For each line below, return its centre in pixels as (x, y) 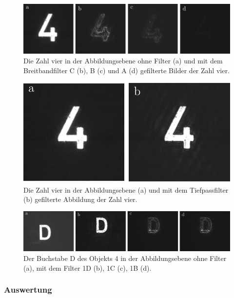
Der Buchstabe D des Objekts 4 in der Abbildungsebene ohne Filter (125, 258)
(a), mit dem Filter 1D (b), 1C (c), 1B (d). (88, 268)
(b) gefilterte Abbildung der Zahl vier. (80, 199)
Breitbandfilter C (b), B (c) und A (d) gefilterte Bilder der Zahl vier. (127, 70)
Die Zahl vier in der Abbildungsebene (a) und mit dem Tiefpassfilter (126, 189)
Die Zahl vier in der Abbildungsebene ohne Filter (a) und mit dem (123, 60)
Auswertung (28, 289)
